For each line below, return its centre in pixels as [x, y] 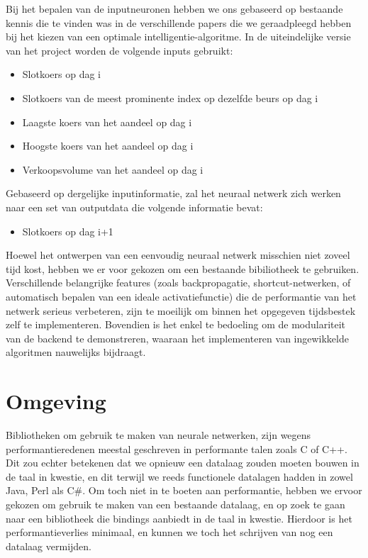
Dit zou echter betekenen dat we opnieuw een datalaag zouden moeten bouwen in [183, 463]
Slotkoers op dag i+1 [68, 231]
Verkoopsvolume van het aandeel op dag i [113, 169]
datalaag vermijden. [49, 546]
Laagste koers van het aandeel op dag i [107, 122]
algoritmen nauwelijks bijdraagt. [76, 352]
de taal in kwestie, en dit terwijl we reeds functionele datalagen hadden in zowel [179, 476]
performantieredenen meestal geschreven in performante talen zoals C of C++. [177, 448]
